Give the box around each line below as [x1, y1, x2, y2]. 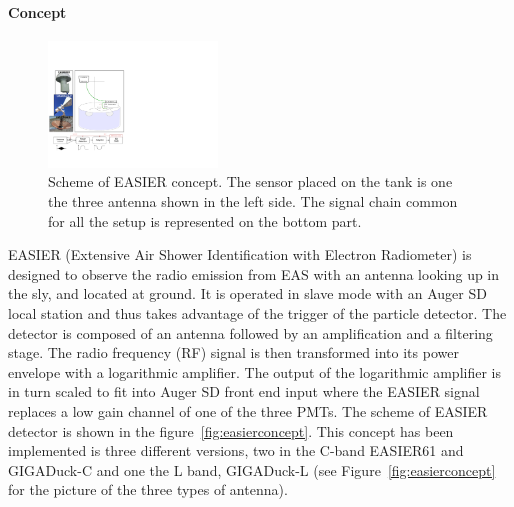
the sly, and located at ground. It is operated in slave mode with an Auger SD [8, 283, 487, 304]
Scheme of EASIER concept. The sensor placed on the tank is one [48, 171, 453, 192]
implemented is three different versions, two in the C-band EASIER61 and [8, 440, 464, 461]
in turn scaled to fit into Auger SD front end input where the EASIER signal [8, 381, 480, 402]
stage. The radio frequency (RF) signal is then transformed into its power [8, 342, 459, 363]
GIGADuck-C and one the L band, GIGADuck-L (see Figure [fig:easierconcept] [8, 459, 496, 480]
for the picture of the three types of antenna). [8, 479, 288, 500]
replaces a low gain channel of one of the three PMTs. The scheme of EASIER [8, 400, 488, 421]
